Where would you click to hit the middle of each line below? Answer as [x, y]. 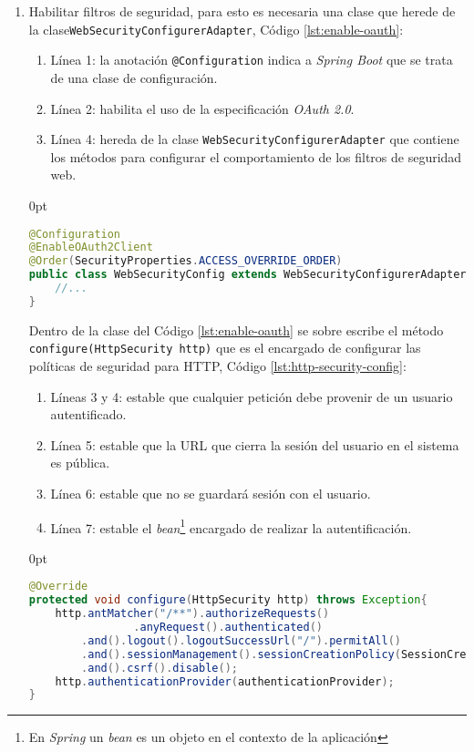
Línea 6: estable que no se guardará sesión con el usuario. [211, 493]
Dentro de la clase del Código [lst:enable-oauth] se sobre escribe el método [236, 330]
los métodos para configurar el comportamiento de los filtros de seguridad [256, 156]
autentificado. [88, 414]
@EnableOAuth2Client [91, 247]
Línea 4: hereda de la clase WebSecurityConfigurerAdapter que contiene [255, 139]
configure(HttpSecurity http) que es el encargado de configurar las [225, 348]
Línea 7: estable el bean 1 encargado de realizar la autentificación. [231, 526]
